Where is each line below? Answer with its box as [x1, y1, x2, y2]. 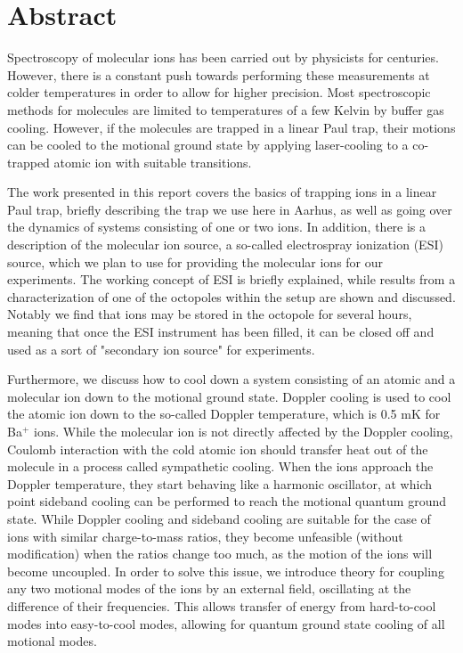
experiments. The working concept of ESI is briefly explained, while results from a [7, 270, 456, 289]
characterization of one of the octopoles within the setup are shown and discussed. [7, 287, 456, 306]
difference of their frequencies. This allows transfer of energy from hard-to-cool [7, 596, 436, 615]
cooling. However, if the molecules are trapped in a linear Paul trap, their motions [7, 118, 456, 136]
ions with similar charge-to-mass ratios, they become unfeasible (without [7, 526, 403, 545]
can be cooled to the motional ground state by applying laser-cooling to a [7, 135, 409, 154]
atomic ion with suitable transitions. [53, 152, 252, 171]
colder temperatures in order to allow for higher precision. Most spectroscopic [7, 83, 431, 102]
